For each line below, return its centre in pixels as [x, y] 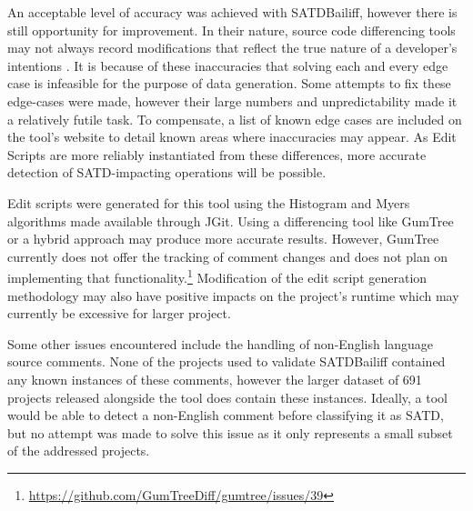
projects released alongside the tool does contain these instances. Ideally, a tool [227, 397]
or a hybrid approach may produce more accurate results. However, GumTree [223, 239]
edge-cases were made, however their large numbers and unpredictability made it [232, 100]
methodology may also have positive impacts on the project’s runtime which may [233, 295]
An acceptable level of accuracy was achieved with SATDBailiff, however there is [232, 12]
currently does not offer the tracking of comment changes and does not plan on [228, 256]
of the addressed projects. [79, 451]
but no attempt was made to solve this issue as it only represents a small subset [230, 432]
